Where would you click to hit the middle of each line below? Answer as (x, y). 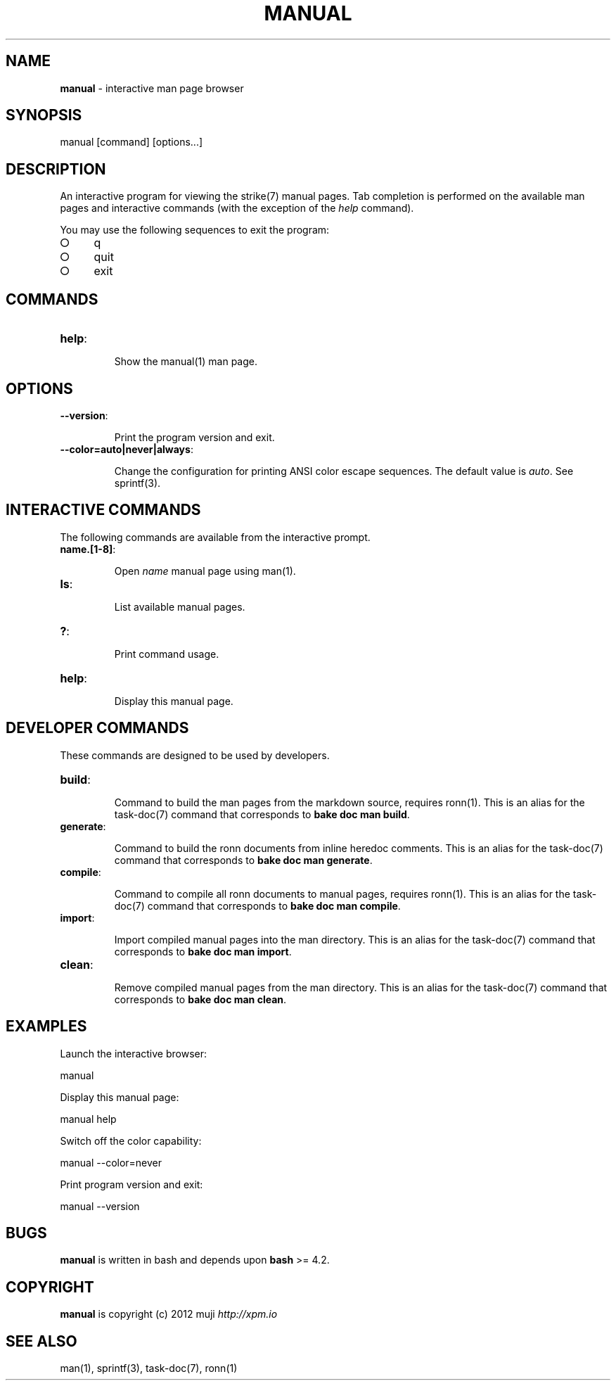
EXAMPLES (46, 1026)
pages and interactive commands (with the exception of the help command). (237, 208)
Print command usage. (167, 654)
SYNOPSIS (44, 115)
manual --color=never (111, 1162)
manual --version (100, 1206)
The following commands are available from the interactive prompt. (215, 537)
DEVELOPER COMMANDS (97, 728)
